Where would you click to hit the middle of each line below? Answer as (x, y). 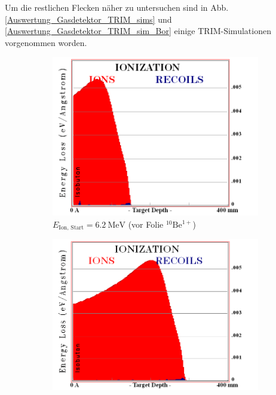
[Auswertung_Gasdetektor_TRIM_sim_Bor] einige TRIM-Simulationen (138, 31)
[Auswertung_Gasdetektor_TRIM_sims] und (88, 19)
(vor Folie (146, 224)
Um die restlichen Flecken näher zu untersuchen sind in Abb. (117, 7)
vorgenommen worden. (46, 42)
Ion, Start (71, 228)
